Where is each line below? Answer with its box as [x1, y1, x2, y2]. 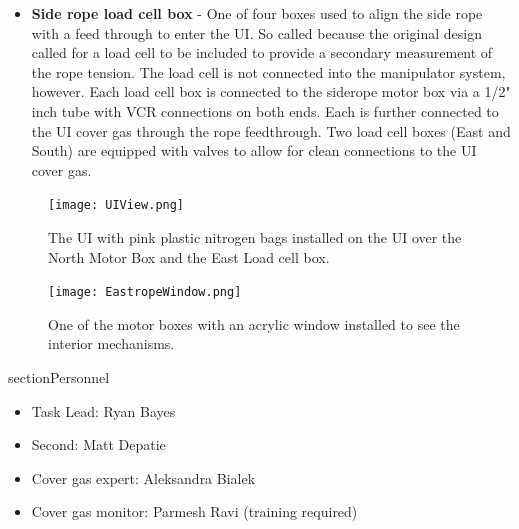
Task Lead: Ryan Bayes [31, 400, 176, 421]
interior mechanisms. [48, 333, 175, 354]
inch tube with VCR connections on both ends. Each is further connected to [31, 100, 499, 121]
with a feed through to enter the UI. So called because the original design [31, 22, 483, 43]
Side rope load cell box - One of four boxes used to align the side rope [31, 3, 483, 23]
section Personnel [8, 367, 110, 388]
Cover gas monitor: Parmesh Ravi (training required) [31, 501, 358, 522]
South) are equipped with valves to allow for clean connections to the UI [31, 140, 477, 161]
